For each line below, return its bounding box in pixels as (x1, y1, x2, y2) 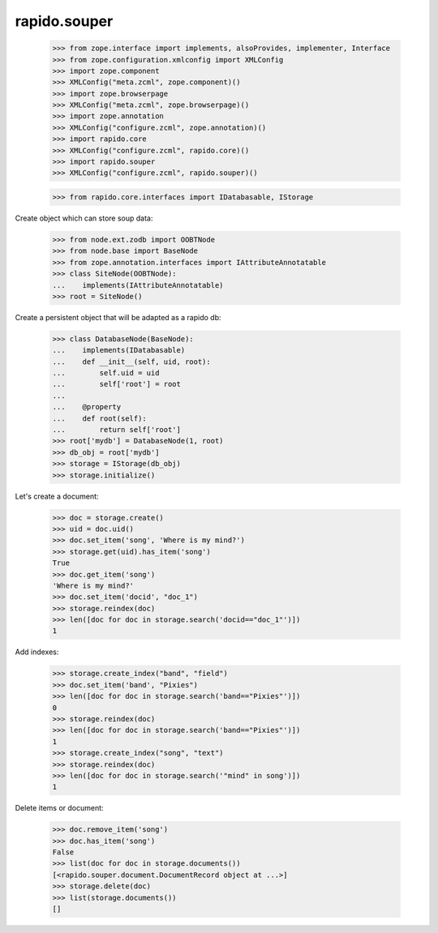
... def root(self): (52, 413, 148, 423)
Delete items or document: (15, 803, 105, 813)
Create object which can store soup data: (15, 213, 153, 223)
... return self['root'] (52, 426, 182, 434)
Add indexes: (15, 647, 59, 657)
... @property (52, 402, 122, 412)
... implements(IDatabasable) (52, 345, 186, 355)
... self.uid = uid (52, 369, 160, 378)
